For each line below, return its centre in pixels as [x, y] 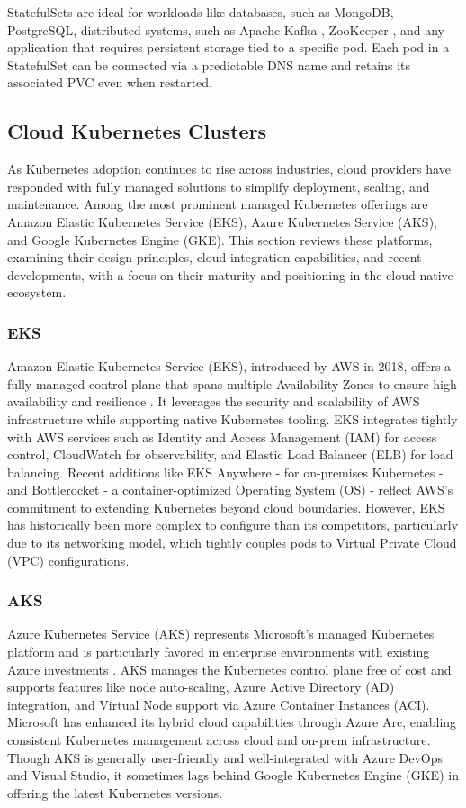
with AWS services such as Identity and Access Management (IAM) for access [222, 436]
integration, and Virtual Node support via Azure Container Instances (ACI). [219, 704]
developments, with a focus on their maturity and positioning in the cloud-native [230, 274]
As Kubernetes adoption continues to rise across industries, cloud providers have [229, 169]
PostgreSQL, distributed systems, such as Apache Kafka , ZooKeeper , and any [226, 29]
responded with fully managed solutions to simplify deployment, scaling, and [219, 186]
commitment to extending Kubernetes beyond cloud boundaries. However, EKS [226, 507]
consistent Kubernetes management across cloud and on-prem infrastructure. [219, 740]
